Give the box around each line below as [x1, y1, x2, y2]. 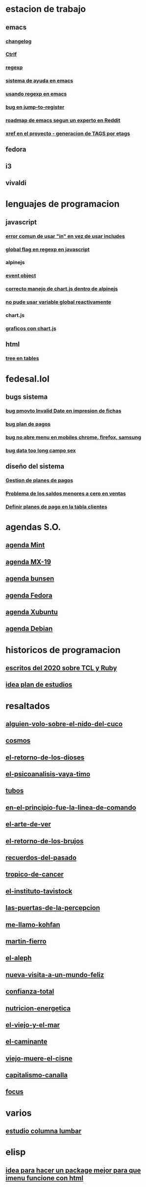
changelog [5, 38, 32, 45]
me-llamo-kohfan [5, 920, 60, 929]
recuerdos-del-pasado [5, 853, 77, 862]
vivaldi [5, 179, 26, 187]
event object [5, 272, 36, 279]
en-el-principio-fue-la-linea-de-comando [5, 803, 136, 812]
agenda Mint [5, 541, 45, 549]
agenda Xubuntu [5, 608, 58, 616]
